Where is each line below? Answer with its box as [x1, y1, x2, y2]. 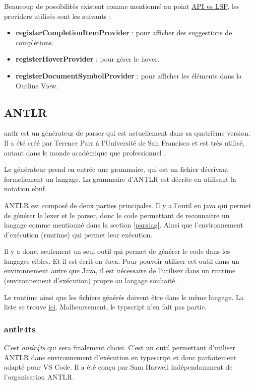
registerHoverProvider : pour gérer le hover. [15, 54, 160, 64]
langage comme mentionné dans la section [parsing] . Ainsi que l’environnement [4, 220, 243, 230]
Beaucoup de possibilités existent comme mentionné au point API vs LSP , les [4, 1, 240, 11]
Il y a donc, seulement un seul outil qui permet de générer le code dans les [4, 246, 230, 256]
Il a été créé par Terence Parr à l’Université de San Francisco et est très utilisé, [4, 137, 245, 148]
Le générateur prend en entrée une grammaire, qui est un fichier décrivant [4, 164, 229, 174]
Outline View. [15, 80, 58, 90]
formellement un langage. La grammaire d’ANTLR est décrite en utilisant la [4, 173, 236, 184]
